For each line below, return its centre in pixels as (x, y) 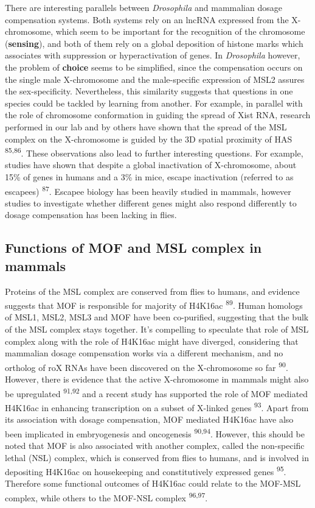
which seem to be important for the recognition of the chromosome (180, 31)
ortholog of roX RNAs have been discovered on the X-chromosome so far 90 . (147, 366)
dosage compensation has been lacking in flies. (91, 215)
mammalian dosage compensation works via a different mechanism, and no (144, 353)
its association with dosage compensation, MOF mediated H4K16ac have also (149, 419)
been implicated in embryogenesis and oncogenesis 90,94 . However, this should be (155, 432)
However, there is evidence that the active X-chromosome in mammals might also (157, 379)
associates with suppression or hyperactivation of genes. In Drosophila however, (153, 55)
